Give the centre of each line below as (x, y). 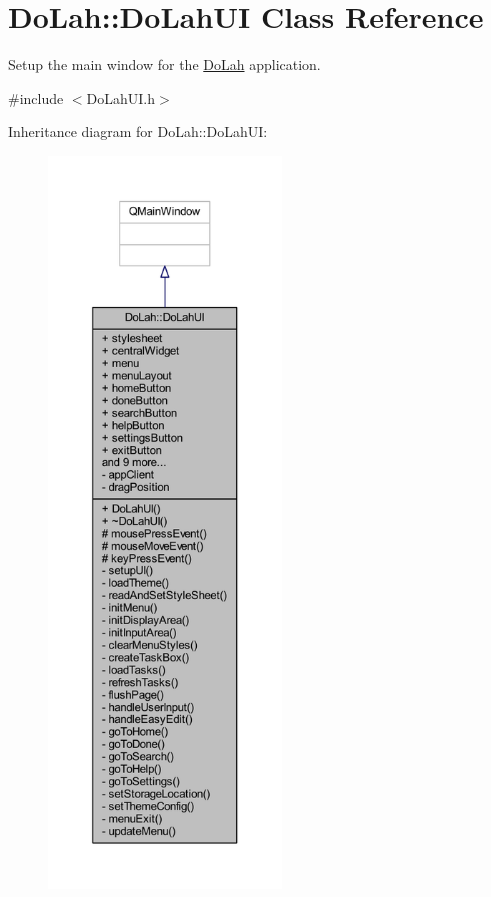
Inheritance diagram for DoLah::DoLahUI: (138, 131)
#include (36, 97)
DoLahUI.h (121, 97)
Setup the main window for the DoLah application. (164, 64)
